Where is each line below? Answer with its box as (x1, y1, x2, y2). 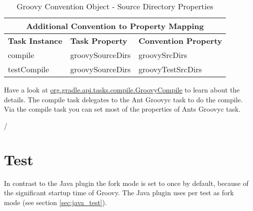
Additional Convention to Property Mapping (26, 20, 204, 31)
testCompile (8, 63, 49, 75)
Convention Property (138, 35, 222, 46)
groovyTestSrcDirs (138, 63, 202, 75)
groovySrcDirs (138, 49, 188, 60)
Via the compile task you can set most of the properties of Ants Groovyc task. (4, 104, 241, 114)
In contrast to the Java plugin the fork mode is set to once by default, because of (4, 178, 249, 188)
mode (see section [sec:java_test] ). (4, 197, 107, 207)
